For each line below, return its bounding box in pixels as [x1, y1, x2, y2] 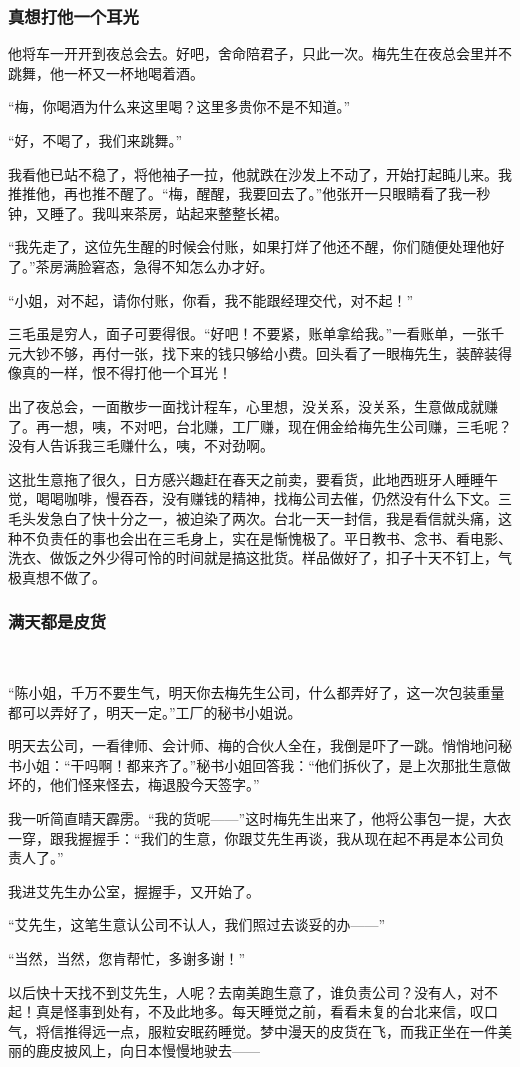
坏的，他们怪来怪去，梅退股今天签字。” [8, 774, 260, 795]
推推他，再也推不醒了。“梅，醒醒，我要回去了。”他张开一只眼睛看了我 [8, 183, 463, 204]
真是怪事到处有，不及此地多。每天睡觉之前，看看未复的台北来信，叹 [35, 1001, 484, 1022]
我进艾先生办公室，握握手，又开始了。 [8, 880, 260, 901]
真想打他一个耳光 [8, 3, 139, 28]
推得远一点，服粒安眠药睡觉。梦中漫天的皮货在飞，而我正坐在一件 [63, 1020, 498, 1041]
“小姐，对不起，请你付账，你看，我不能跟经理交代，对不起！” [8, 289, 414, 310]
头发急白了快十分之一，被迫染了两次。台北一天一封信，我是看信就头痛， [21, 507, 498, 528]
